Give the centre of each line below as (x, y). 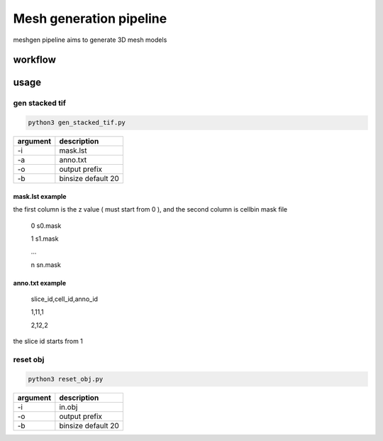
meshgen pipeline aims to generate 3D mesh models (90, 40)
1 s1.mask (45, 239)
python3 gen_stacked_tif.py (77, 123)
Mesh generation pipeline (90, 18)
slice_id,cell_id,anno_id (65, 299)
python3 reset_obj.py (66, 379)
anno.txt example (40, 283)
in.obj (68, 407)
